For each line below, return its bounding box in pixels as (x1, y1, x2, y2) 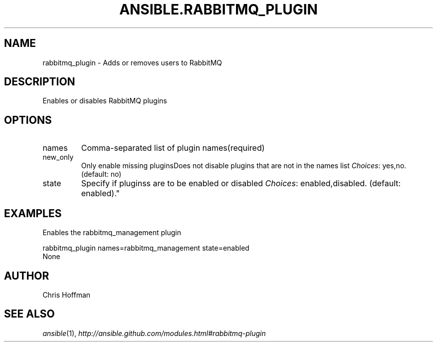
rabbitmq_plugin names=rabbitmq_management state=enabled (42, 244, 249, 253)
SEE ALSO (4, 308, 55, 321)
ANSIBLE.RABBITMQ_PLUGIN (119, 1, 318, 18)
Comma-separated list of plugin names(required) (81, 143, 265, 153)
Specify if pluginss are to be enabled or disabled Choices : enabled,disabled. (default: (81, 178, 401, 189)
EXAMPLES (4, 207, 62, 220)
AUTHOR (4, 269, 49, 282)
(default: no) (81, 170, 122, 179)
